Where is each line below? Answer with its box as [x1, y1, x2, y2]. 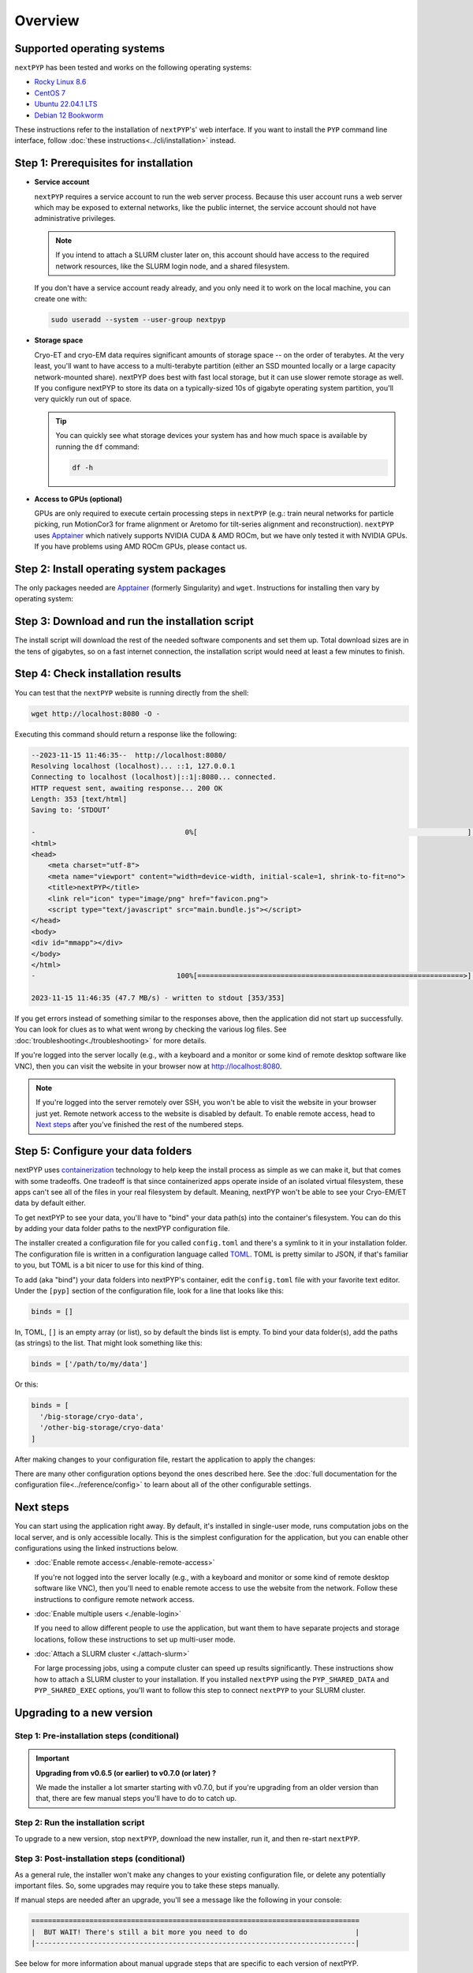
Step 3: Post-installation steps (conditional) [14, 1853, 185, 1864]
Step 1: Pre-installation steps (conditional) [14, 1731, 180, 1742]
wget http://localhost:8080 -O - [31, 709, 161, 718]
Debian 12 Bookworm [34, 110, 104, 120]
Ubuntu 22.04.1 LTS [34, 99, 98, 109]
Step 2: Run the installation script [14, 1818, 145, 1829]
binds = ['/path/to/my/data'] [31, 1360, 148, 1368]
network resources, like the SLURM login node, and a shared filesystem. [55, 261, 290, 271]
